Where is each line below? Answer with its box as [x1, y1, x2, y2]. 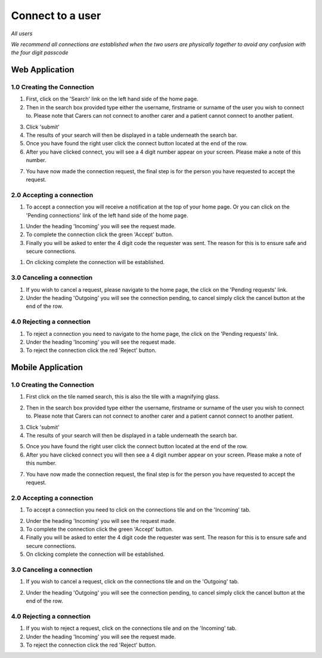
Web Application [11, 65, 75, 75]
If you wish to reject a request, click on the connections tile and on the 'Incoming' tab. [26, 625, 237, 632]
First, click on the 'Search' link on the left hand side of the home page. [26, 96, 199, 103]
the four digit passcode [11, 49, 69, 56]
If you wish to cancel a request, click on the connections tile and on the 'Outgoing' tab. [26, 578, 239, 585]
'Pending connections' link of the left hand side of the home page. [26, 212, 188, 219]
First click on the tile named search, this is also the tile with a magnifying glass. [26, 393, 220, 400]
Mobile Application [11, 362, 83, 373]
